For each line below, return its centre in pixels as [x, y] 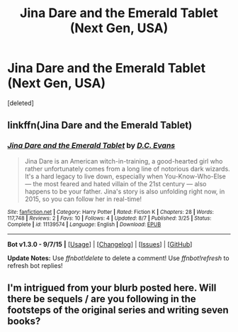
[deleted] [21, 103]
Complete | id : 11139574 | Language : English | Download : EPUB [84, 224]
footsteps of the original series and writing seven [118, 310]
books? [24, 321]
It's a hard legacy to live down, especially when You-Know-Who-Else [125, 176]
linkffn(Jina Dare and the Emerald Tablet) [100, 125]
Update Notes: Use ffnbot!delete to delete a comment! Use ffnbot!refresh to [118, 258]
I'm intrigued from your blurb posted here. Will [112, 288]
